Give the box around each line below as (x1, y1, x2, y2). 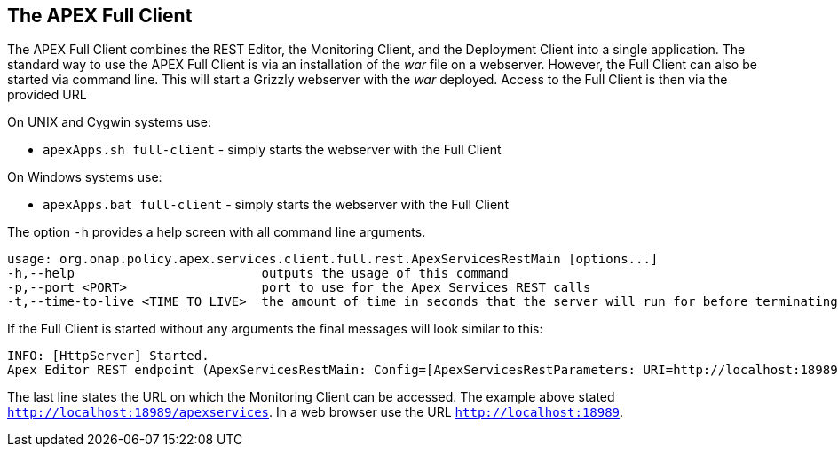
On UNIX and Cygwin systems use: (7, 114, 211, 130)
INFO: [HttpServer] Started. (7, 348, 209, 364)
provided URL (7, 87, 87, 103)
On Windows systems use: (7, 169, 162, 185)
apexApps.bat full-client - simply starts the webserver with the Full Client (43, 197, 509, 213)
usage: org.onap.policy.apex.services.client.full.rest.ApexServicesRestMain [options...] (7, 252, 659, 267)
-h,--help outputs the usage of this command (7, 266, 509, 281)
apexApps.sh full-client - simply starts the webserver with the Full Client (43, 142, 502, 158)
